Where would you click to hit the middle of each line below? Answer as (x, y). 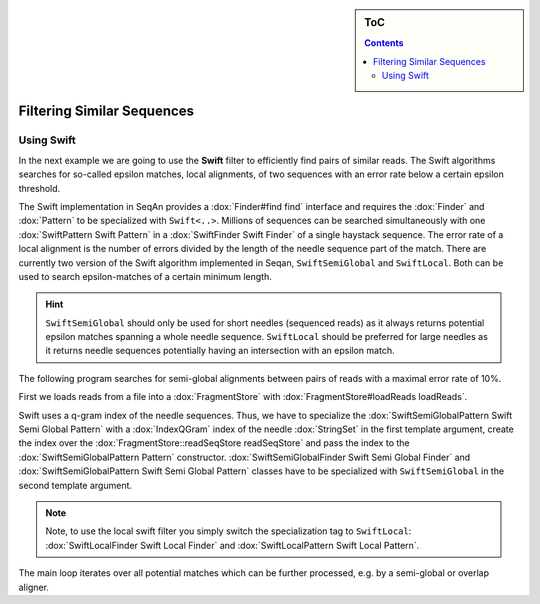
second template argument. (75, 485)
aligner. (34, 587)
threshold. (39, 188)
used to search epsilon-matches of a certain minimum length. (145, 276)
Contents (384, 43)
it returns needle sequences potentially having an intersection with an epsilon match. (220, 351)
